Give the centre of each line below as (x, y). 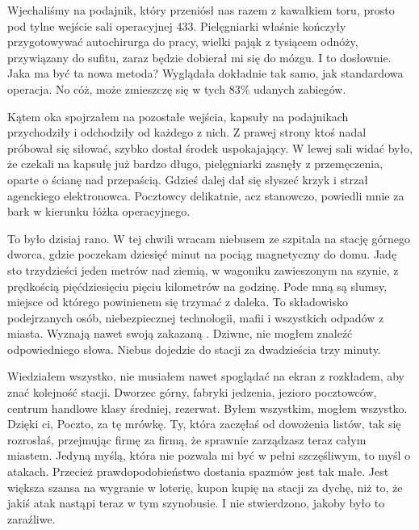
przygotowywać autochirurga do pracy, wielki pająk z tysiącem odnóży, (183, 42)
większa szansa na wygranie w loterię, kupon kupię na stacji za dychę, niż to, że (205, 487)
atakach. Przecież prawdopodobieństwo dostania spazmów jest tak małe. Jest (198, 471)
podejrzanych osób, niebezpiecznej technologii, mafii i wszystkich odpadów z (196, 317)
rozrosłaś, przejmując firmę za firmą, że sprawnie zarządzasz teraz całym (187, 439)
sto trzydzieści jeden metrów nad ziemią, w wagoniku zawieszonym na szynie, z (203, 269)
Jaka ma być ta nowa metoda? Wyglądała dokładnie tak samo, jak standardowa (205, 73)
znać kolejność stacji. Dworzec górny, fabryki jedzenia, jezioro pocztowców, (192, 392)
